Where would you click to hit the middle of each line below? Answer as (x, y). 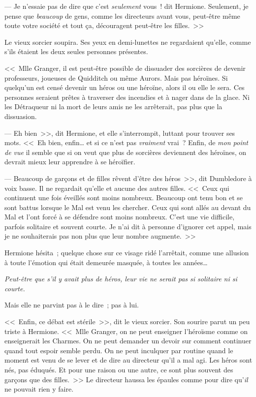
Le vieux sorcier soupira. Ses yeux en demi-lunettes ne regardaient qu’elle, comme (128, 42)
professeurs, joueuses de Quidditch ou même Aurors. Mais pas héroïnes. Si (116, 77)
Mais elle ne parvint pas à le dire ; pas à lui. (72, 305)
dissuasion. (21, 116)
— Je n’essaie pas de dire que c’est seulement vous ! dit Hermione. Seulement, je (127, 6)
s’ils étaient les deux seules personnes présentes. (76, 51)
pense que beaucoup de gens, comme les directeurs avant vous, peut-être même (122, 15)
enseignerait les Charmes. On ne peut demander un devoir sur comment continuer (128, 341)
